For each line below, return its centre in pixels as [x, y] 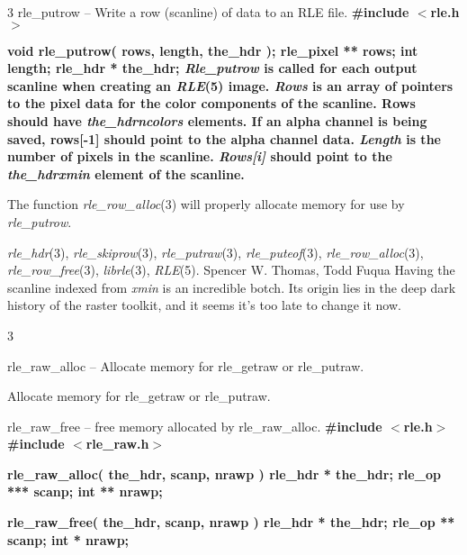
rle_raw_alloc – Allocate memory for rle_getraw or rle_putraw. [186, 365]
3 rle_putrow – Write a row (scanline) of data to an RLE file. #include [208, 12]
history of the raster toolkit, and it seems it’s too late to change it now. [204, 305]
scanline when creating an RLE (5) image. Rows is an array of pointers [230, 85]
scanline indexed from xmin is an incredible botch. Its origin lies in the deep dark [232, 287]
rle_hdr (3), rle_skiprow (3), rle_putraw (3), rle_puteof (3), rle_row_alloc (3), [216, 252]
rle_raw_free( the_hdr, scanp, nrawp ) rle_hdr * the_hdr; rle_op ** [231, 522]
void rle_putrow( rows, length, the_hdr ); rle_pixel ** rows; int [213, 50]
